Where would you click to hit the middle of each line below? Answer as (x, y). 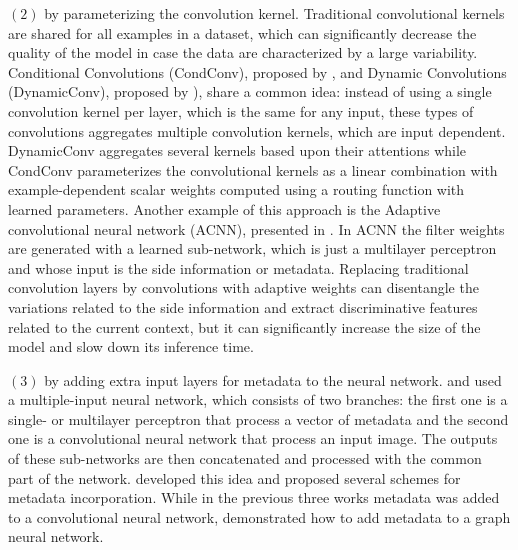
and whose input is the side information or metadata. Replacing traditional (238, 267)
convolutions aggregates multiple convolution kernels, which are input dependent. (257, 130)
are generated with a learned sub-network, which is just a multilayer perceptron (252, 248)
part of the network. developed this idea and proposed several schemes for (234, 477)
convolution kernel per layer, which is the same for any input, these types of (241, 110)
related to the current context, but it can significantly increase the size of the (244, 326)
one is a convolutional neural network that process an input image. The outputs (253, 438)
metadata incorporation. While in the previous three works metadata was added (254, 497)
